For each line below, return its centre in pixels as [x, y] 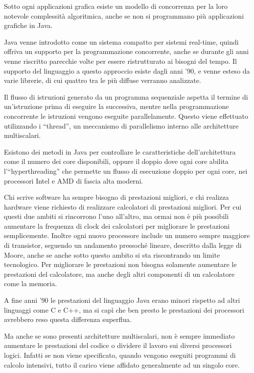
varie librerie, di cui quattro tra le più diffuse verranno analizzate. [103, 80]
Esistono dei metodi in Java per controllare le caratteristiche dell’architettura [120, 151]
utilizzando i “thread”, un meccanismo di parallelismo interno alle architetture [121, 125]
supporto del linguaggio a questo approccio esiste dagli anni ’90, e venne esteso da [127, 70]
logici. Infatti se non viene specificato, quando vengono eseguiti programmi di [120, 355]
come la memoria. [31, 283]
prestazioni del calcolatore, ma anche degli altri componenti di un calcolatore [119, 274]
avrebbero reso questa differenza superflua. [68, 319]
